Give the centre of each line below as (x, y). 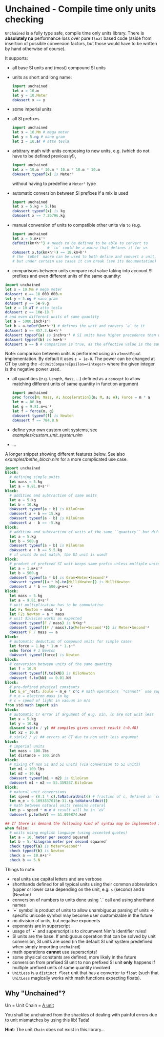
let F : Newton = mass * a (36, 609)
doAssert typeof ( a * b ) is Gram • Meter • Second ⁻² (59, 577)
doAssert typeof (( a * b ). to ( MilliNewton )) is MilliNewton (70, 582)
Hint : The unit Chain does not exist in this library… (55, 1029)
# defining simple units (35, 477)
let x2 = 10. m (24, 733)
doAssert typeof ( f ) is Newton (43, 415)
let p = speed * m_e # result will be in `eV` (58, 810)
